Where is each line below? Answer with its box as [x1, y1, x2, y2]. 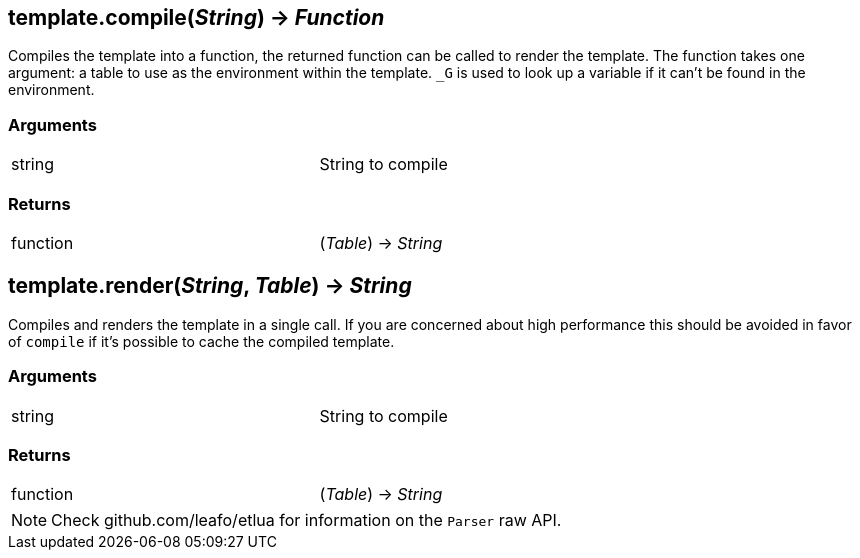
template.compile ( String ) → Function [8, 5, 385, 30]
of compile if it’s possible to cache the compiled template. [8, 332, 395, 350]
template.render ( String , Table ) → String [8, 273, 412, 299]
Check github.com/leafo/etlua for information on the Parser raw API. [51, 510, 562, 531]
